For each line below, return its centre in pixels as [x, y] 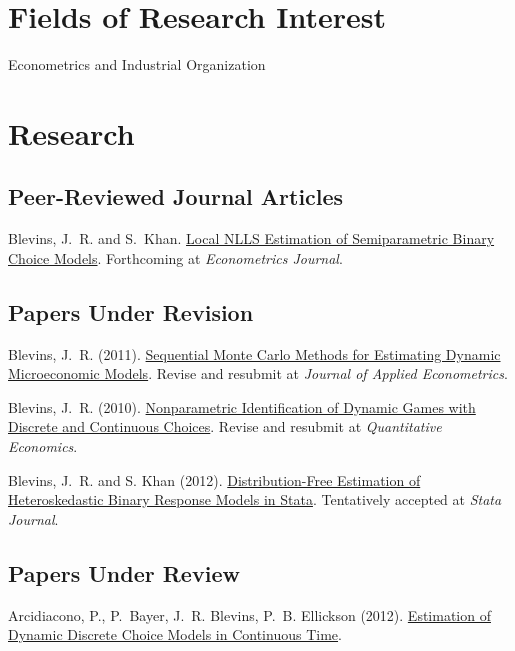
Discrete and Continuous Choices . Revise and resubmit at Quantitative [225, 426]
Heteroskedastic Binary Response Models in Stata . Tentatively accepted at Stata [255, 499]
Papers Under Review [124, 572]
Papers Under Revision [131, 311]
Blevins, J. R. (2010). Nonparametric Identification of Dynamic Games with [242, 406]
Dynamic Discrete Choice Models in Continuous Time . [175, 634]
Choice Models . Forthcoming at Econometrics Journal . [175, 257]
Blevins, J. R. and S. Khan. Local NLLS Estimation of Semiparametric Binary [251, 238]
